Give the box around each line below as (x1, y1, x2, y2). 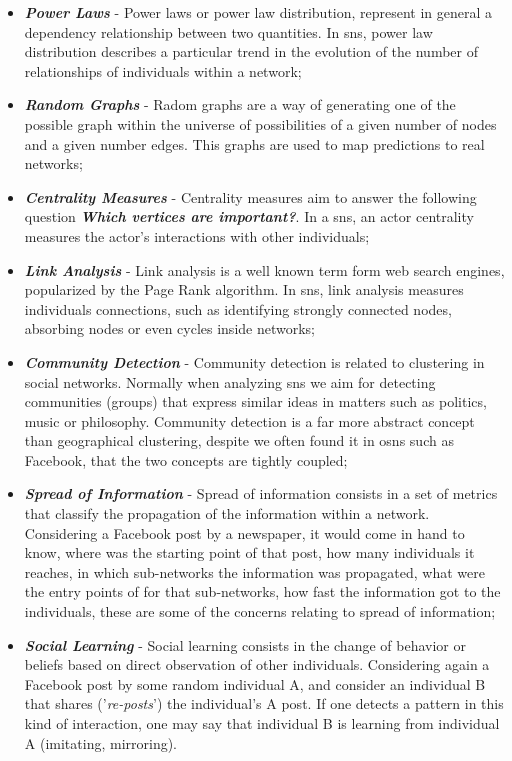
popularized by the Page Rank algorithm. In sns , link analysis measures (24, 279, 464, 300)
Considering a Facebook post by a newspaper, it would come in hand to (24, 522, 465, 543)
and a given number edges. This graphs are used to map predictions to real (24, 133, 485, 154)
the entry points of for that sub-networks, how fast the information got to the (24, 581, 501, 602)
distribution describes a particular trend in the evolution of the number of (24, 41, 478, 62)
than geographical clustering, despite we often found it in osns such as (24, 430, 454, 451)
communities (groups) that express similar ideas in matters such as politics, (24, 391, 487, 412)
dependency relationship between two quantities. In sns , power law (24, 21, 433, 42)
